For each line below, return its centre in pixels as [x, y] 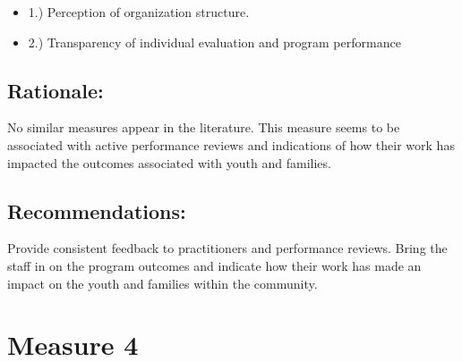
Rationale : [56, 90]
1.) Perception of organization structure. [139, 12]
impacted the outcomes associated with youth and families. [169, 162]
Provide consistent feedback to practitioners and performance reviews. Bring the [227, 248]
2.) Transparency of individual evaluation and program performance [214, 42]
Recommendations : [97, 210]
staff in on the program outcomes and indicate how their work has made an [214, 265]
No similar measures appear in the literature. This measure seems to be [204, 127]
